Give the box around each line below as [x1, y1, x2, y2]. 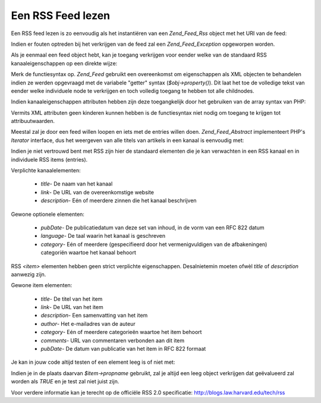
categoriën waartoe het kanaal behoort [40, 249, 137, 256]
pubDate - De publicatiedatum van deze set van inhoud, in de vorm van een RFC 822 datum [40, 223, 265, 231]
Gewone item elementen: [11, 282, 73, 289]
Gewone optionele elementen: [11, 210, 84, 218]
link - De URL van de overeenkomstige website [40, 188, 155, 196]
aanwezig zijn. [11, 270, 46, 278]
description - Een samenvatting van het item [40, 312, 148, 319]
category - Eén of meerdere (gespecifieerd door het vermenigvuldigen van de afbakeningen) [40, 241, 267, 248]
